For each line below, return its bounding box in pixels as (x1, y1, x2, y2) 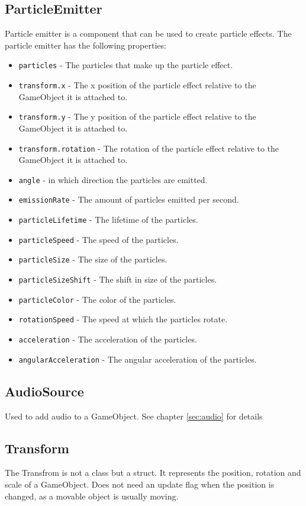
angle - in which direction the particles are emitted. (18, 173, 208, 185)
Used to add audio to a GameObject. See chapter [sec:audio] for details (5, 409, 263, 422)
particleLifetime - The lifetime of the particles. (18, 213, 198, 226)
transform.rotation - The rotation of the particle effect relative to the (18, 142, 279, 154)
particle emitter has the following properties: (5, 39, 166, 51)
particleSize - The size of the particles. (18, 253, 168, 265)
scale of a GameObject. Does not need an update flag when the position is (5, 478, 275, 490)
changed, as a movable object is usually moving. (5, 489, 179, 502)
